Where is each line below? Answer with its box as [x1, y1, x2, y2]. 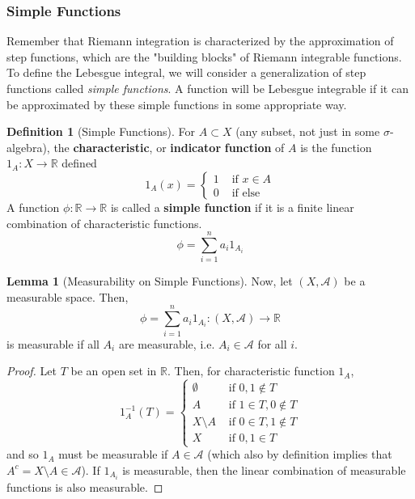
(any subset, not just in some [235, 123, 380, 140]
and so [6, 446, 39, 463]
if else [231, 187, 260, 199]
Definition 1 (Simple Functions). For [6, 123, 196, 140]
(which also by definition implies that [207, 446, 392, 463]
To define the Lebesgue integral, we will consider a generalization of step [6, 64, 366, 81]
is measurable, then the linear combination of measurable [122, 461, 406, 478]
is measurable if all [6, 335, 100, 352]
